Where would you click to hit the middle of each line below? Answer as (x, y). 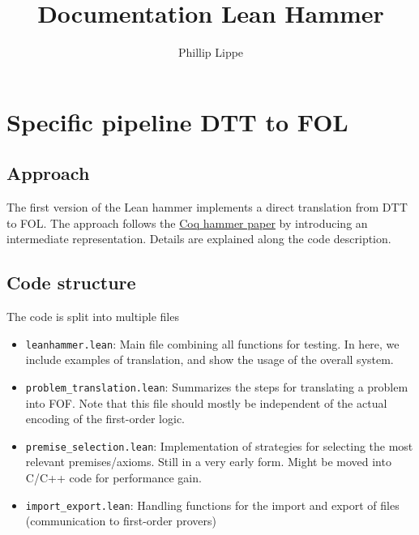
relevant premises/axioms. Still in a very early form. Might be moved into (208, 462)
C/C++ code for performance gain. (113, 478)
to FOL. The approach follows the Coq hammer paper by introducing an (187, 223)
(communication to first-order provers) (121, 521)
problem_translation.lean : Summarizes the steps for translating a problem (217, 386)
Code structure (71, 282)
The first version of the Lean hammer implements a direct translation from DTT (207, 207)
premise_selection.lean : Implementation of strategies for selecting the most (219, 445)
